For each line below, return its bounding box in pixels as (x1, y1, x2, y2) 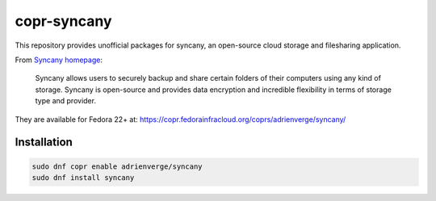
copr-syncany (15, 12, 112, 30)
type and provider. (35, 96, 97, 106)
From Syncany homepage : (15, 55, 103, 65)
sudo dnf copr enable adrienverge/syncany (31, 161, 203, 171)
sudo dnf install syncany (31, 173, 135, 182)
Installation (15, 136, 73, 149)
